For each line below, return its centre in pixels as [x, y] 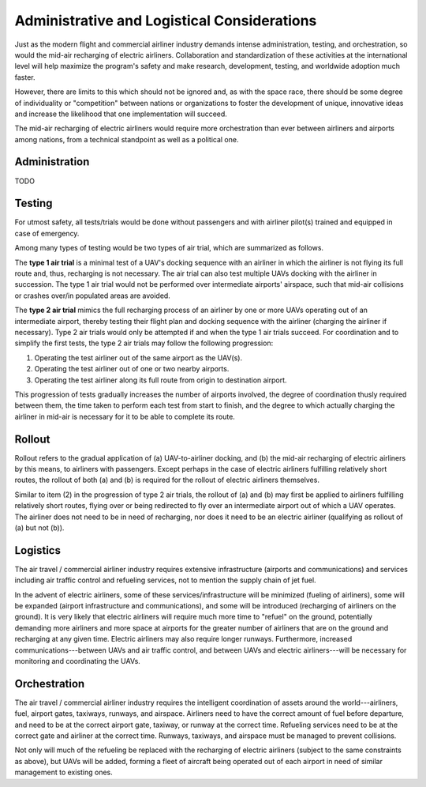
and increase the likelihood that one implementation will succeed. [121, 114]
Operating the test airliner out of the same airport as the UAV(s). [138, 358]
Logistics [37, 550]
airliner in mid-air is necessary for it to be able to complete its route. [125, 416]
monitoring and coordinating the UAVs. [78, 661]
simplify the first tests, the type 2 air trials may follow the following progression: [144, 343]
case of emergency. [47, 233]
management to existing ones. [64, 772]
